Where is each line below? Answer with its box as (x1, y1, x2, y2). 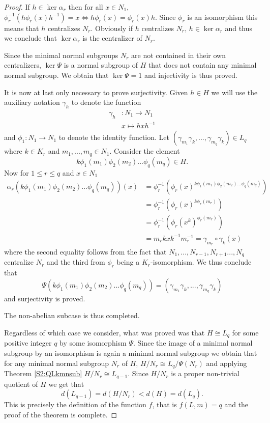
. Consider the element (109, 146, 180, 156)
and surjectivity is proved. (4, 293, 85, 303)
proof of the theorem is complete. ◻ (4, 409, 117, 419)
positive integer (4, 337, 52, 348)
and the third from (46, 257, 105, 267)
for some (232, 327, 259, 338)
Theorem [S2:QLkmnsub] (4, 368, 82, 379)
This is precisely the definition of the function (4, 399, 146, 410)
